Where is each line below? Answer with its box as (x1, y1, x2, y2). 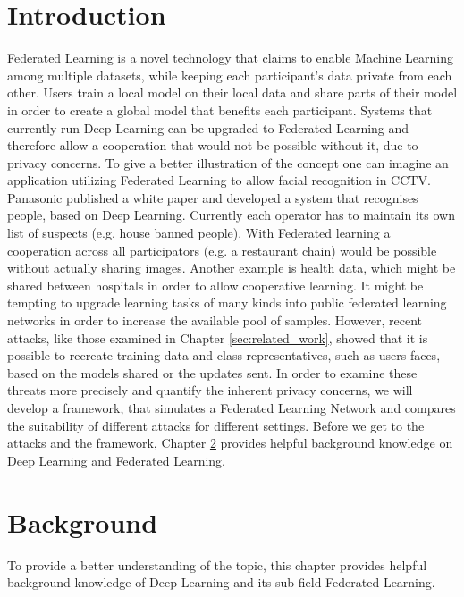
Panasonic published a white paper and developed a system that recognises (7, 188, 418, 206)
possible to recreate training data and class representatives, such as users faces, (7, 346, 441, 365)
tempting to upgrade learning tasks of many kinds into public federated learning (7, 293, 447, 312)
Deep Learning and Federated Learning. (7, 450, 225, 469)
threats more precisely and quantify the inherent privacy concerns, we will (7, 381, 413, 399)
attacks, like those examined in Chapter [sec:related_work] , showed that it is (7, 328, 428, 347)
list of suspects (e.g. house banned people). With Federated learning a (7, 223, 391, 242)
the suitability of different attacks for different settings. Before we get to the (7, 416, 425, 434)
